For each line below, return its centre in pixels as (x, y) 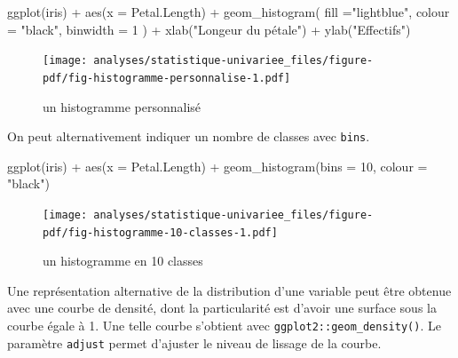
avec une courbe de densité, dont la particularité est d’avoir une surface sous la (222, 308)
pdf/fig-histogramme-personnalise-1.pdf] (167, 78)
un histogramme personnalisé (122, 106)
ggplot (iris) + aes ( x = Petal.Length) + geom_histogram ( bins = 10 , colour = (217, 166)
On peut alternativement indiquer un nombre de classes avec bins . (189, 136)
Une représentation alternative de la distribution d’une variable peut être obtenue (229, 290)
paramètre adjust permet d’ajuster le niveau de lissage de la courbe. (194, 342)
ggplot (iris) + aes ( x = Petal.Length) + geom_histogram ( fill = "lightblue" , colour (229, 12)
